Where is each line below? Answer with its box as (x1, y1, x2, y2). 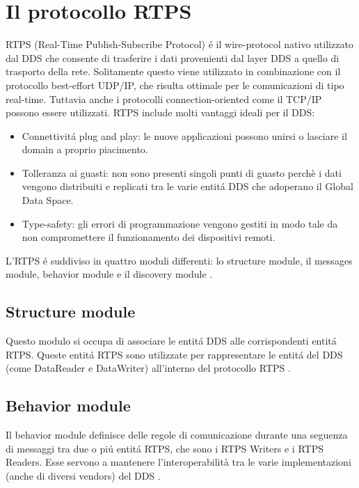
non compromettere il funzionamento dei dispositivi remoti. (22, 230, 276, 244)
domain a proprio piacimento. (22, 142, 148, 157)
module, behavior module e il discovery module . (6, 267, 213, 281)
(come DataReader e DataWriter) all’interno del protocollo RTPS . (6, 361, 291, 375)
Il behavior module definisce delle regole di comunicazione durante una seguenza (6, 427, 348, 442)
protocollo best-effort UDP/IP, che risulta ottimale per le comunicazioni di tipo (6, 77, 344, 92)
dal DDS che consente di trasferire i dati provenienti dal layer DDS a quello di (6, 50, 340, 65)
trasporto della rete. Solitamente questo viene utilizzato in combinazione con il (6, 64, 341, 79)
